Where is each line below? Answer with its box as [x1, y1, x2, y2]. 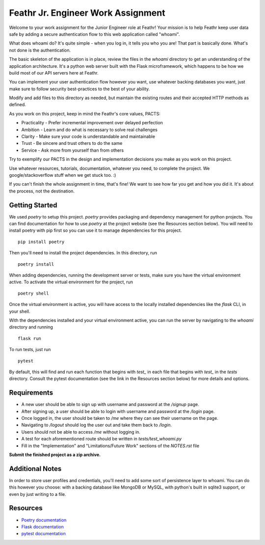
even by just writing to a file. [9, 491, 66, 497]
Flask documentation [21, 523, 64, 530]
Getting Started [9, 201, 57, 209]
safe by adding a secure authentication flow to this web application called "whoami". [9, 31, 180, 37]
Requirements [9, 388, 53, 397]
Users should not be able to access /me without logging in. [21, 429, 141, 435]
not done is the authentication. [9, 47, 71, 53]
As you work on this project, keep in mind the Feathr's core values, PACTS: [9, 110, 160, 116]
